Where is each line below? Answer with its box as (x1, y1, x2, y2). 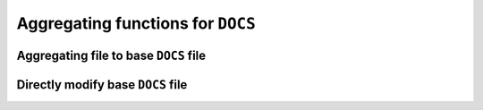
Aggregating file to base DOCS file (16, 47, 207, 63)
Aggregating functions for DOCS (16, 13, 257, 33)
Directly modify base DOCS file (16, 77, 188, 92)
